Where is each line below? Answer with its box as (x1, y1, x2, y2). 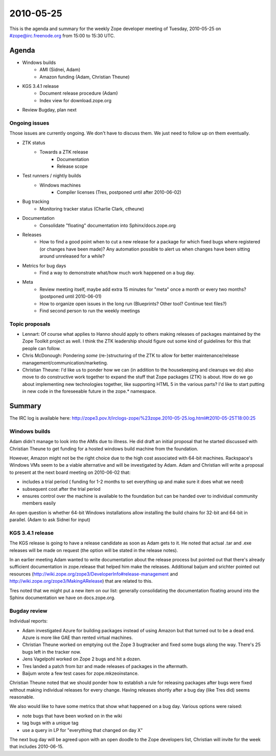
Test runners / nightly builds (22, 173, 81, 179)
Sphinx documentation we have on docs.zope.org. (9, 594, 116, 601)
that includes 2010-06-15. (9, 744, 64, 750)
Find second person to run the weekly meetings (39, 307, 140, 314)
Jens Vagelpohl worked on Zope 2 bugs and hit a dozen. (22, 656, 142, 662)
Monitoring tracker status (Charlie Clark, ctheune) (39, 205, 144, 212)
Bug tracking (22, 198, 50, 204)
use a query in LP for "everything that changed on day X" (22, 727, 143, 733)
